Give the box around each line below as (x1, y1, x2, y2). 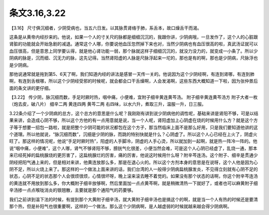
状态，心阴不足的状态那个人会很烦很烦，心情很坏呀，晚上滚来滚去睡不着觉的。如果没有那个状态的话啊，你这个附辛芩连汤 (9, 173, 258, 179)
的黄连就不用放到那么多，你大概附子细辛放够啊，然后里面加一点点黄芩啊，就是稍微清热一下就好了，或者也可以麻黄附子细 (9, 180, 258, 186)
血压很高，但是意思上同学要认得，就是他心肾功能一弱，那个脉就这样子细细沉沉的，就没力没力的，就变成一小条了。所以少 (9, 48, 258, 54)
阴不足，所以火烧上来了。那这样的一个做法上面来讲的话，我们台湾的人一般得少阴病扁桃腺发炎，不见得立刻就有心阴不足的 (9, 166, 258, 172)
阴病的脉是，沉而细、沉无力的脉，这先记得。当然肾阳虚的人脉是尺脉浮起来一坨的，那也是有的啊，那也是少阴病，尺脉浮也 (9, 55, 258, 61)
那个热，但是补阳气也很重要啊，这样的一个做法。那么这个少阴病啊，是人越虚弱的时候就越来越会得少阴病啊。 (9, 203, 232, 209)
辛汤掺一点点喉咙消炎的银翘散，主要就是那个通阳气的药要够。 (9, 187, 136, 193)
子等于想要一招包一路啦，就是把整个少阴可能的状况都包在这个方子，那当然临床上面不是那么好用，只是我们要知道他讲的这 (9, 124, 258, 130)
